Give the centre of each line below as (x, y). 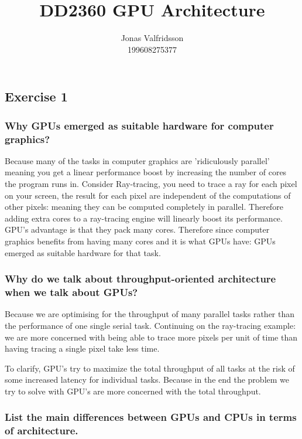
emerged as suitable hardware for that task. (83, 252)
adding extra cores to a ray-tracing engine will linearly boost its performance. (144, 218)
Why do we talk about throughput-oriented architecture (140, 279)
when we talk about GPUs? (71, 292)
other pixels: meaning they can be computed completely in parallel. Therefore (144, 207)
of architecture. (42, 431)
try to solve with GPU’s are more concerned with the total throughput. (133, 391)
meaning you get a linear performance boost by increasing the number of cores (146, 172)
